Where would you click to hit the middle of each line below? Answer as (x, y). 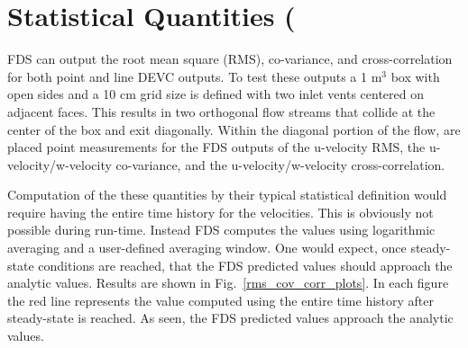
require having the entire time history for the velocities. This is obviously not (220, 212)
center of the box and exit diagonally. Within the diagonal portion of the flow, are (234, 129)
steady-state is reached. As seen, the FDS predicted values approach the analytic (230, 318)
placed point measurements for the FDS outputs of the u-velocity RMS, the (216, 147)
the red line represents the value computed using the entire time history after (221, 300)
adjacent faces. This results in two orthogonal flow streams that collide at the (221, 111)
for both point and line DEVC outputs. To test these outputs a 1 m (195, 76)
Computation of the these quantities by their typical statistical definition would (227, 195)
